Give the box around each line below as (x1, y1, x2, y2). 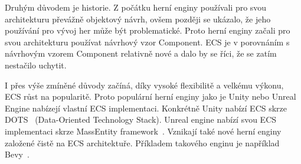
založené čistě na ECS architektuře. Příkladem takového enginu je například (5, 136, 280, 149)
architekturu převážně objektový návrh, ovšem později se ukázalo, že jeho (5, 12, 271, 25)
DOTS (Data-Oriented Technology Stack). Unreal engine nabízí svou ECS (5, 113, 277, 126)
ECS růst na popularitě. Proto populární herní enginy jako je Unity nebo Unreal (5, 90, 296, 103)
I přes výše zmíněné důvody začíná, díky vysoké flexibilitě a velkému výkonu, (5, 78, 284, 91)
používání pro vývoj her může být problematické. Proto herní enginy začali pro (5, 24, 290, 37)
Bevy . (5, 148, 30, 160)
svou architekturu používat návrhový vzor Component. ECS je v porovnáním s (5, 35, 290, 48)
